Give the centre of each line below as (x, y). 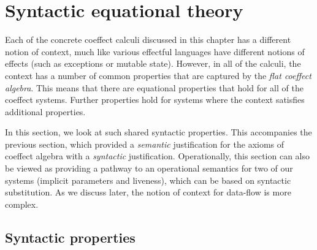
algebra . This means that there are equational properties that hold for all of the (154, 87)
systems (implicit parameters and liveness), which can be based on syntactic (148, 180)
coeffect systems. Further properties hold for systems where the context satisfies (155, 100)
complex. (22, 204)
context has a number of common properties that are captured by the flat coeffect (158, 75)
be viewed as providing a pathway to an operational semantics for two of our (149, 168)
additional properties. (45, 111)
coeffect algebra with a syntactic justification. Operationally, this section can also (157, 156)
